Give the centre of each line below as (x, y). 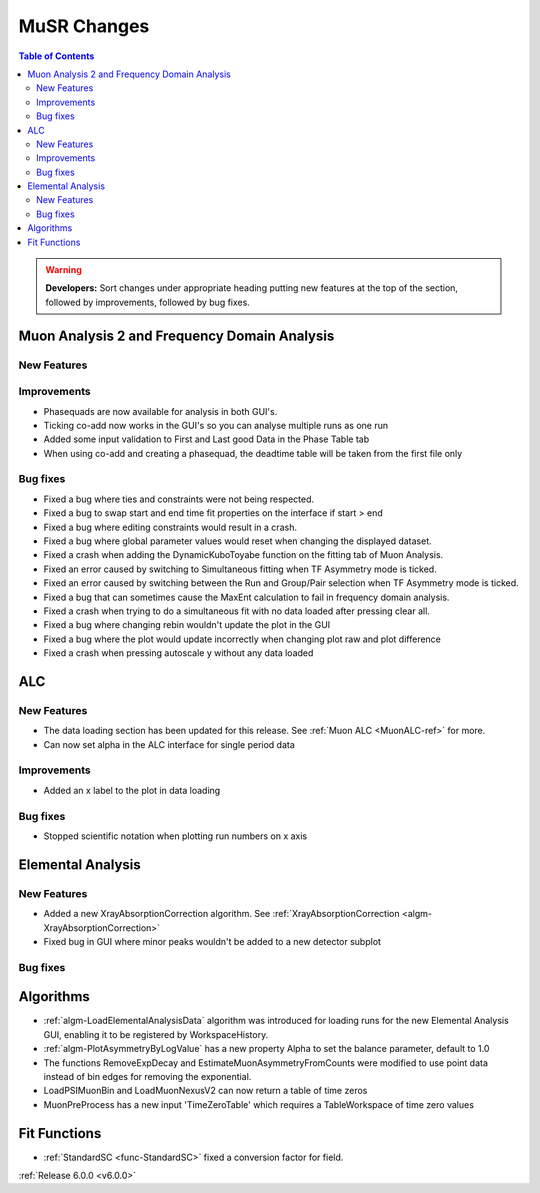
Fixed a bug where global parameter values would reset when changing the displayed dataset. (237, 541)
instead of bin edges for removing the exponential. (147, 1076)
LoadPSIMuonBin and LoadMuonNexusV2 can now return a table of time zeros (205, 1091)
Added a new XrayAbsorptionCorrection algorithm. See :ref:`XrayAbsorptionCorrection (221, 914)
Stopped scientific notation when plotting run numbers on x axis (175, 836)
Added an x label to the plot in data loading (132, 790)
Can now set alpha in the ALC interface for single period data (169, 744)
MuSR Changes (84, 26)
